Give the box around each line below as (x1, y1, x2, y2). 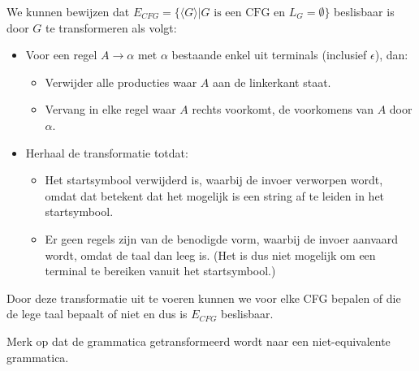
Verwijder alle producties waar (45, 73, 197, 90)
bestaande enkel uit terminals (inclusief (171, 46, 367, 63)
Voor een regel (25, 46, 97, 63)
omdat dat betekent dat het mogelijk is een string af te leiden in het (45, 187, 385, 204)
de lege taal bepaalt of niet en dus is (6, 305, 188, 322)
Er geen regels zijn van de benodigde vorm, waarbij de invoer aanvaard (45, 230, 399, 247)
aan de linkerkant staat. (212, 73, 331, 90)
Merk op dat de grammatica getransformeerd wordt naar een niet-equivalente (6, 332, 391, 349)
